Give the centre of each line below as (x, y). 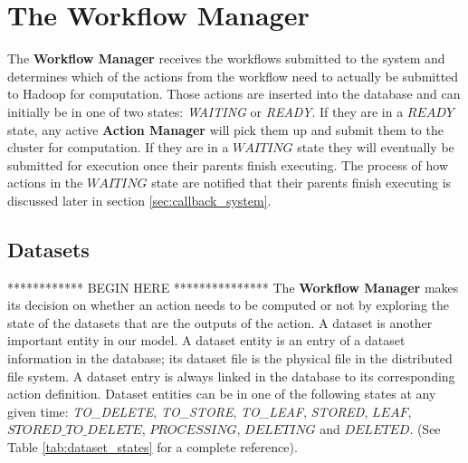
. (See (425, 429)
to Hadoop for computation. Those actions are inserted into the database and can (234, 94)
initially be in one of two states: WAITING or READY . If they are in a (205, 111)
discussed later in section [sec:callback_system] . (139, 200)
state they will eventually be (376, 147)
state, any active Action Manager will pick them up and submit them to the (225, 129)
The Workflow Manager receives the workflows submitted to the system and (226, 58)
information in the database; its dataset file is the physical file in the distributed (230, 358)
